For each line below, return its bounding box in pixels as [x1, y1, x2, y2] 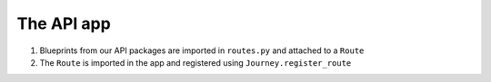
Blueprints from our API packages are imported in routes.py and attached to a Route [39, 45, 365, 56]
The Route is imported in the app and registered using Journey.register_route [39, 57, 352, 68]
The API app [16, 14, 111, 33]
